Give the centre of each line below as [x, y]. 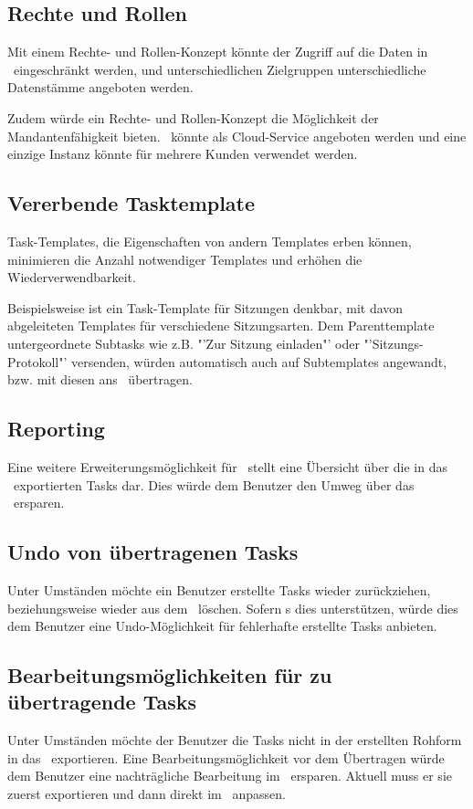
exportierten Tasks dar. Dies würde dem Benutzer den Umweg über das [214, 484]
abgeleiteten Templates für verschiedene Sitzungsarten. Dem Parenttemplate [221, 326]
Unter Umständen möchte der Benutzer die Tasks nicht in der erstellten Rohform [235, 740]
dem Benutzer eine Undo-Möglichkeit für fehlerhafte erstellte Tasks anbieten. [222, 626]
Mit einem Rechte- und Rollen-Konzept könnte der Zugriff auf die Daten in [218, 52]
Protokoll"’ [37, 361]
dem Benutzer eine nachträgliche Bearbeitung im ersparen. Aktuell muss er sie [230, 776]
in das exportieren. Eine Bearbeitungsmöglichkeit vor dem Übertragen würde [226, 757]
